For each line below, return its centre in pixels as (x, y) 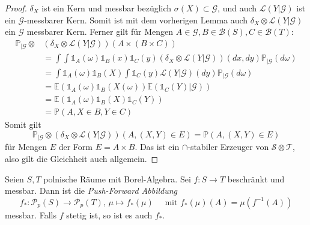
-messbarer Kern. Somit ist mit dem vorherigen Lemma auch (136, 19)
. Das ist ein (157, 147)
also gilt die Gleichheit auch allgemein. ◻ (82, 158)
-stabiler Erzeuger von (228, 147)
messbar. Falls (31, 214)
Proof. (16, 8)
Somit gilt (23, 124)
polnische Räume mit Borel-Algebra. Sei (117, 178)
